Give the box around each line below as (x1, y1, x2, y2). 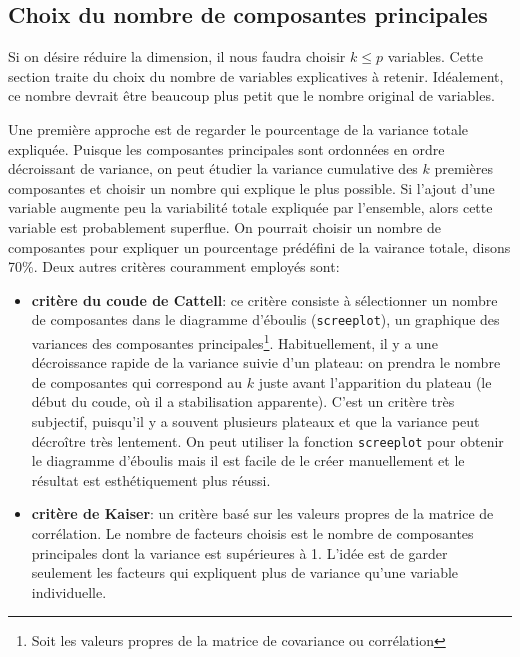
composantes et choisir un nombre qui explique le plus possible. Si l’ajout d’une (8, 177, 495, 198)
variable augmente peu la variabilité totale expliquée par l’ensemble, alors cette (8, 197, 493, 218)
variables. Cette (387, 46, 484, 67)
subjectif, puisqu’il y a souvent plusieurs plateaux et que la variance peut (31, 411, 480, 432)
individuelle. (31, 581, 107, 602)
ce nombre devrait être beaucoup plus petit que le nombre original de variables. (8, 85, 495, 106)
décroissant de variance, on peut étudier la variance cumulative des (8, 158, 418, 179)
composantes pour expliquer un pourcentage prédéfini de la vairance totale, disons (8, 236, 511, 257)
